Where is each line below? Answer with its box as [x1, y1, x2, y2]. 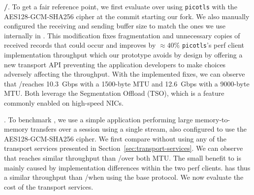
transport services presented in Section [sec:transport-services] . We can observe [4, 143, 243, 153]
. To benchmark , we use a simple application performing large [4, 114, 193, 124]
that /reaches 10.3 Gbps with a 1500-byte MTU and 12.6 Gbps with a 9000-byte [4, 78, 250, 88]
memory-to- [195, 114, 230, 124]
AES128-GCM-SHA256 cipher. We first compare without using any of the [4, 133, 227, 143]
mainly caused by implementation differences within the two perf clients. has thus [4, 162, 251, 172]
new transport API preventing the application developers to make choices [4, 59, 226, 69]
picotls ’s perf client [182, 40, 244, 50]
